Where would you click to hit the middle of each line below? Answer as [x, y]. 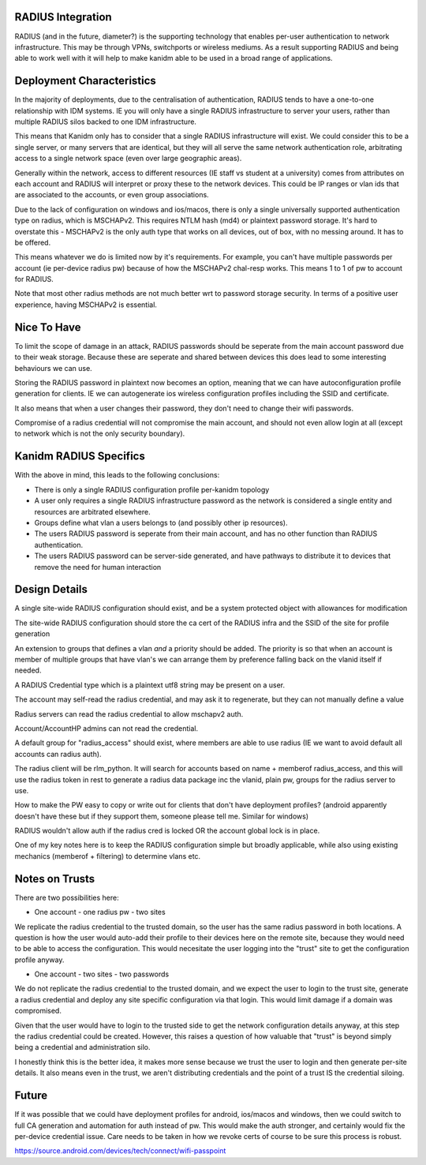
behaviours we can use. [53, 368]
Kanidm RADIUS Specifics [80, 457]
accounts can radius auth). [58, 754]
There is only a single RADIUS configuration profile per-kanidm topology [152, 489]
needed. [28, 670]
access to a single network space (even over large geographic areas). [128, 159]
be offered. [33, 242]
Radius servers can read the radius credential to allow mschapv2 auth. [129, 714]
